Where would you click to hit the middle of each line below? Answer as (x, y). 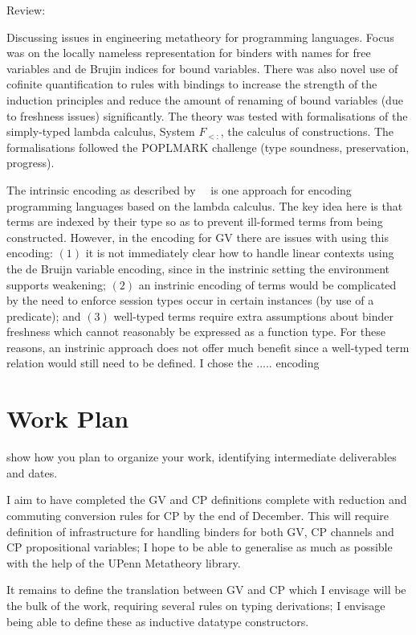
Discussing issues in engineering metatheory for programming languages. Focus (200, 37)
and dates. (32, 472)
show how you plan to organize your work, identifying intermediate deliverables (202, 457)
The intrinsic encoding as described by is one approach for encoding (179, 189)
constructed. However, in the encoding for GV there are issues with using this (198, 237)
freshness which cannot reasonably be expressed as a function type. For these (196, 332)
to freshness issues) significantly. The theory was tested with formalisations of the (207, 115)
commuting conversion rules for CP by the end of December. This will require (198, 515)
